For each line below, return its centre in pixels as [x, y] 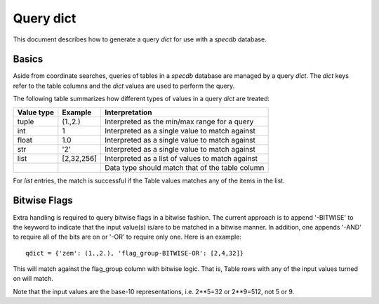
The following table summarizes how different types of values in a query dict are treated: [141, 99]
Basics [28, 59]
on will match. [33, 279]
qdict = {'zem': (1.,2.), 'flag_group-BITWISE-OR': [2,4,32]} [135, 253]
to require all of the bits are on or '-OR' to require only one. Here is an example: [127, 237]
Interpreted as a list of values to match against [181, 158]
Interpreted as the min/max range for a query [179, 121]
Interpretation [128, 112]
